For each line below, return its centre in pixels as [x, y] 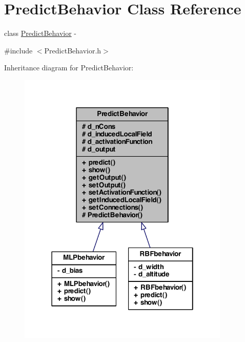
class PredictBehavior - [40, 33]
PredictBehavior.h [73, 50]
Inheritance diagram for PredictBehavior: [69, 68]
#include [18, 50]
